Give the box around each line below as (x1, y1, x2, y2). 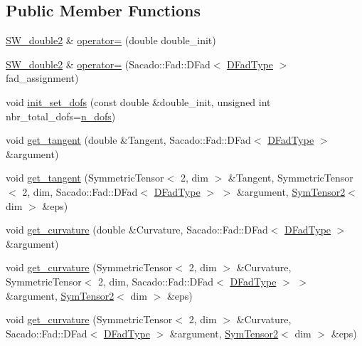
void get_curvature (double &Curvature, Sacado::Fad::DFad (6, 222, 268, 237)
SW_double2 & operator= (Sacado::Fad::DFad (6, 56, 211, 71)
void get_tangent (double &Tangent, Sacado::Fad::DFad (6, 132, 251, 147)
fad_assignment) (6, 70, 79, 85)
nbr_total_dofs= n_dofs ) (6, 108, 116, 123)
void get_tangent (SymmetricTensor (6, 170, 164, 185)
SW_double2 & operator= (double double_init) (6, 33, 216, 48)
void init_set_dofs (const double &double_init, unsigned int (6, 94, 271, 109)
